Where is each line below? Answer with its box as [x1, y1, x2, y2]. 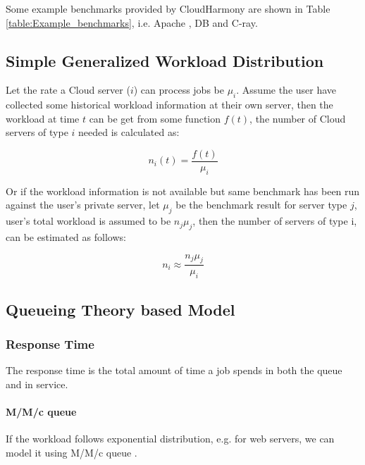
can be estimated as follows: [6, 230, 126, 244]
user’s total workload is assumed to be [6, 213, 171, 228]
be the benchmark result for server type [175, 197, 347, 212]
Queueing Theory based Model [6, 298, 235, 320]
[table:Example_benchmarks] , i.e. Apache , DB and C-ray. [6, 15, 258, 30]
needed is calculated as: [78, 125, 180, 139]
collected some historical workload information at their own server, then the [6, 97, 333, 112]
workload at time [6, 111, 80, 125]
